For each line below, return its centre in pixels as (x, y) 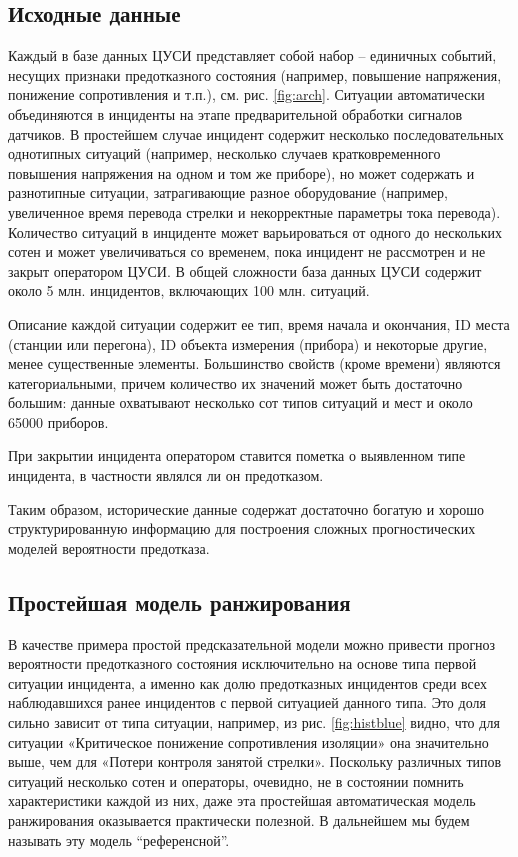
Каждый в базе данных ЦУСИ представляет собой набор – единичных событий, (252, 55)
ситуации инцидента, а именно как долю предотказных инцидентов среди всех (248, 682)
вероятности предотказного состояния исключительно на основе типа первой (242, 663)
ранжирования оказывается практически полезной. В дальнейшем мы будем (239, 820)
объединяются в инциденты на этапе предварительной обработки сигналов (235, 113)
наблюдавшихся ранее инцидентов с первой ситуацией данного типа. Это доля (247, 702)
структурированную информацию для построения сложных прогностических (242, 528)
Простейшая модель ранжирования (179, 601)
